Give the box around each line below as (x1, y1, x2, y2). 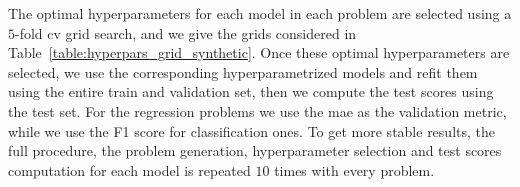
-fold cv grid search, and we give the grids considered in (15, 22, 357, 43)
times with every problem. (274, 159, 435, 180)
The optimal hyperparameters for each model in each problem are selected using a (8, 3, 512, 23)
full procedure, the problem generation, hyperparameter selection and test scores (8, 140, 502, 161)
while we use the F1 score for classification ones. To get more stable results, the (8, 120, 495, 141)
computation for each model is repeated (8, 159, 251, 180)
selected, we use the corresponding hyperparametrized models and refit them (8, 61, 478, 82)
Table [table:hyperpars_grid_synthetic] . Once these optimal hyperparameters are (8, 42, 510, 63)
